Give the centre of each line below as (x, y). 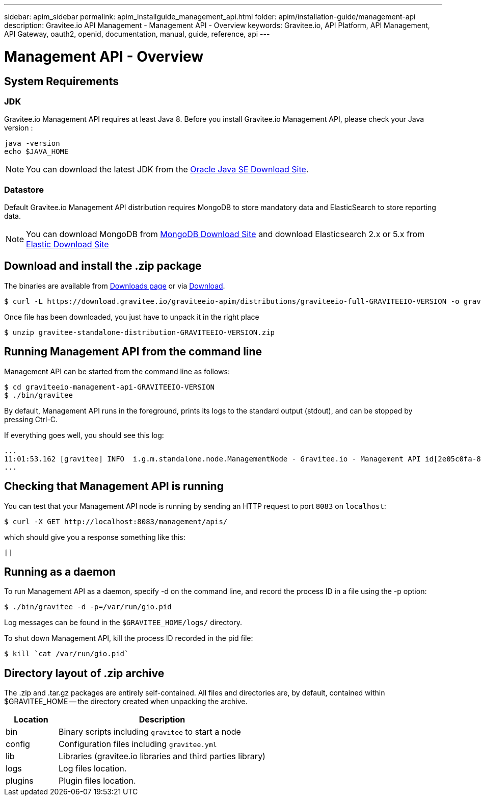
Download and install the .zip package (103, 266)
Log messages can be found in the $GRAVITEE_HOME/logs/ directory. (123, 623)
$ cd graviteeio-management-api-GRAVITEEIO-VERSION (110, 387)
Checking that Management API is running (114, 486)
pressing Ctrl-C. (31, 419)
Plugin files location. (97, 781)
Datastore (24, 189)
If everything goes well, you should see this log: (84, 435)
